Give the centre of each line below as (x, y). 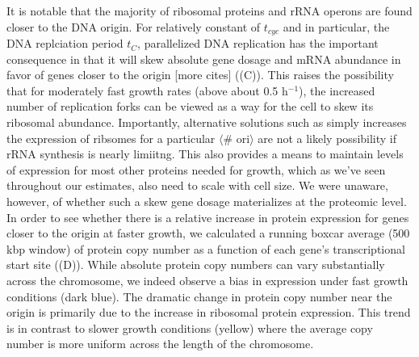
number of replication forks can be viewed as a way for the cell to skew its (190, 106)
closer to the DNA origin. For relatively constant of (134, 26)
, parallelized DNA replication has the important (258, 43)
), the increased (337, 90)
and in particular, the (336, 26)
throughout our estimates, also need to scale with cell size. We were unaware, (197, 185)
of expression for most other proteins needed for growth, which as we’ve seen (196, 169)
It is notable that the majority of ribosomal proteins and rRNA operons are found (209, 10)
